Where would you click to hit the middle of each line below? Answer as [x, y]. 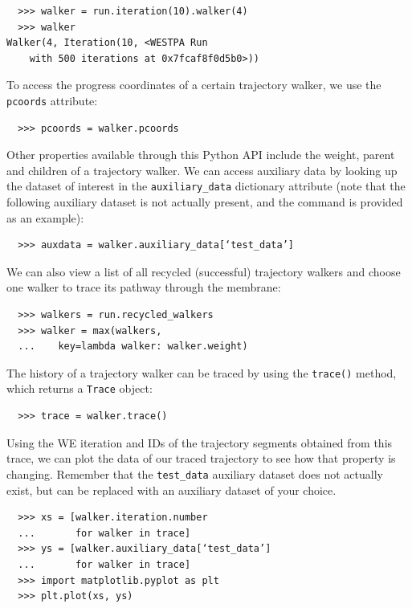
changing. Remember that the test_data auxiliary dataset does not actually [195, 473]
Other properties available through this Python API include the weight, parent [201, 155]
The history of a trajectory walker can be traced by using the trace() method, [202, 372]
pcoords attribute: [52, 100]
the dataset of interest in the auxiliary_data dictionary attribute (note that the [206, 186]
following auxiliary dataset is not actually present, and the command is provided [205, 202]
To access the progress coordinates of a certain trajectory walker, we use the [194, 85]
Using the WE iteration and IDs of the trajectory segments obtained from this [200, 442]
